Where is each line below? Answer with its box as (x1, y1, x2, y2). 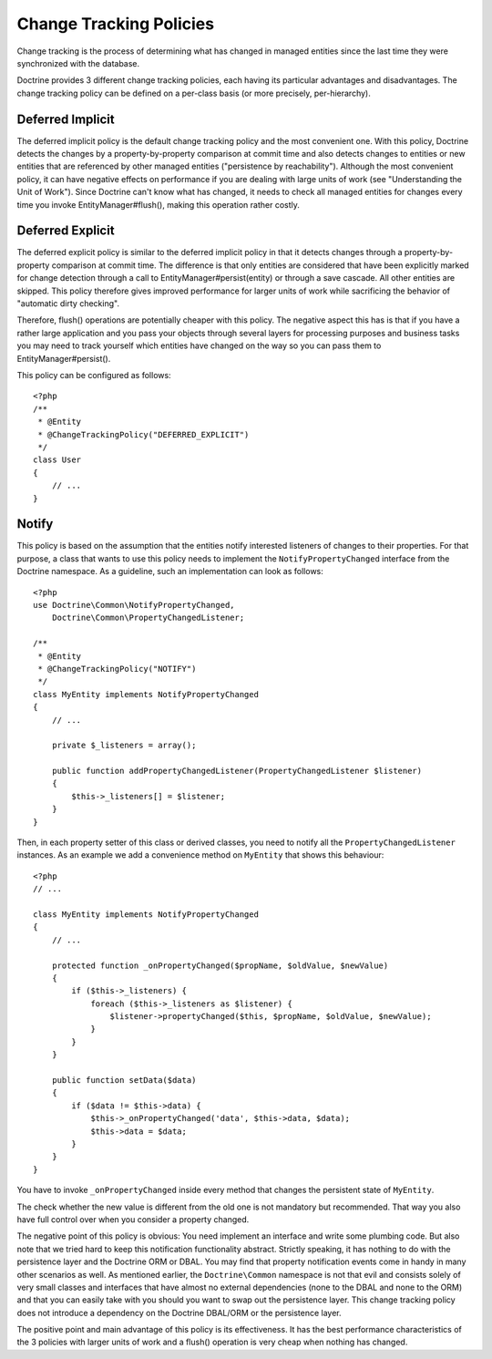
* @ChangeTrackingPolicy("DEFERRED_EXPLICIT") (37, 429, 250, 439)
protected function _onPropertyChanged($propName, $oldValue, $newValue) (51, 960, 389, 971)
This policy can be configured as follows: (16, 370, 172, 380)
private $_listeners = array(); (51, 740, 197, 751)
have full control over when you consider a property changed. (16, 1213, 250, 1225)
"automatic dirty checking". (16, 298, 120, 309)
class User (33, 455, 82, 465)
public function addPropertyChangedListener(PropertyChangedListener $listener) (51, 766, 423, 777)
